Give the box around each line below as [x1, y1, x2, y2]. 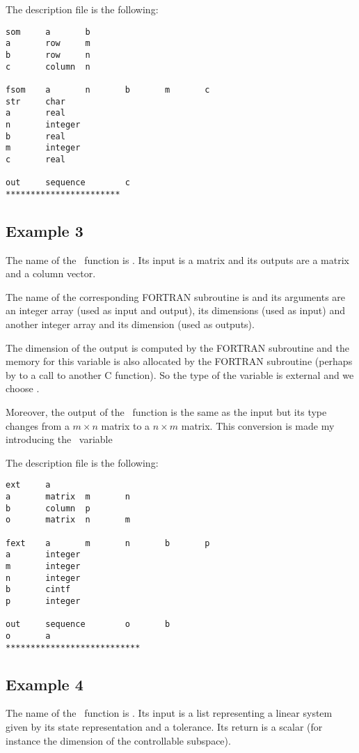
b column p [6, 503, 90, 513]
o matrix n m [6, 515, 130, 525]
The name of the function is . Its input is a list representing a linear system [6, 706, 333, 720]
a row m [6, 38, 90, 49]
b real [6, 131, 65, 141]
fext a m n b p [6, 538, 210, 548]
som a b [6, 26, 90, 37]
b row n [6, 49, 90, 60]
